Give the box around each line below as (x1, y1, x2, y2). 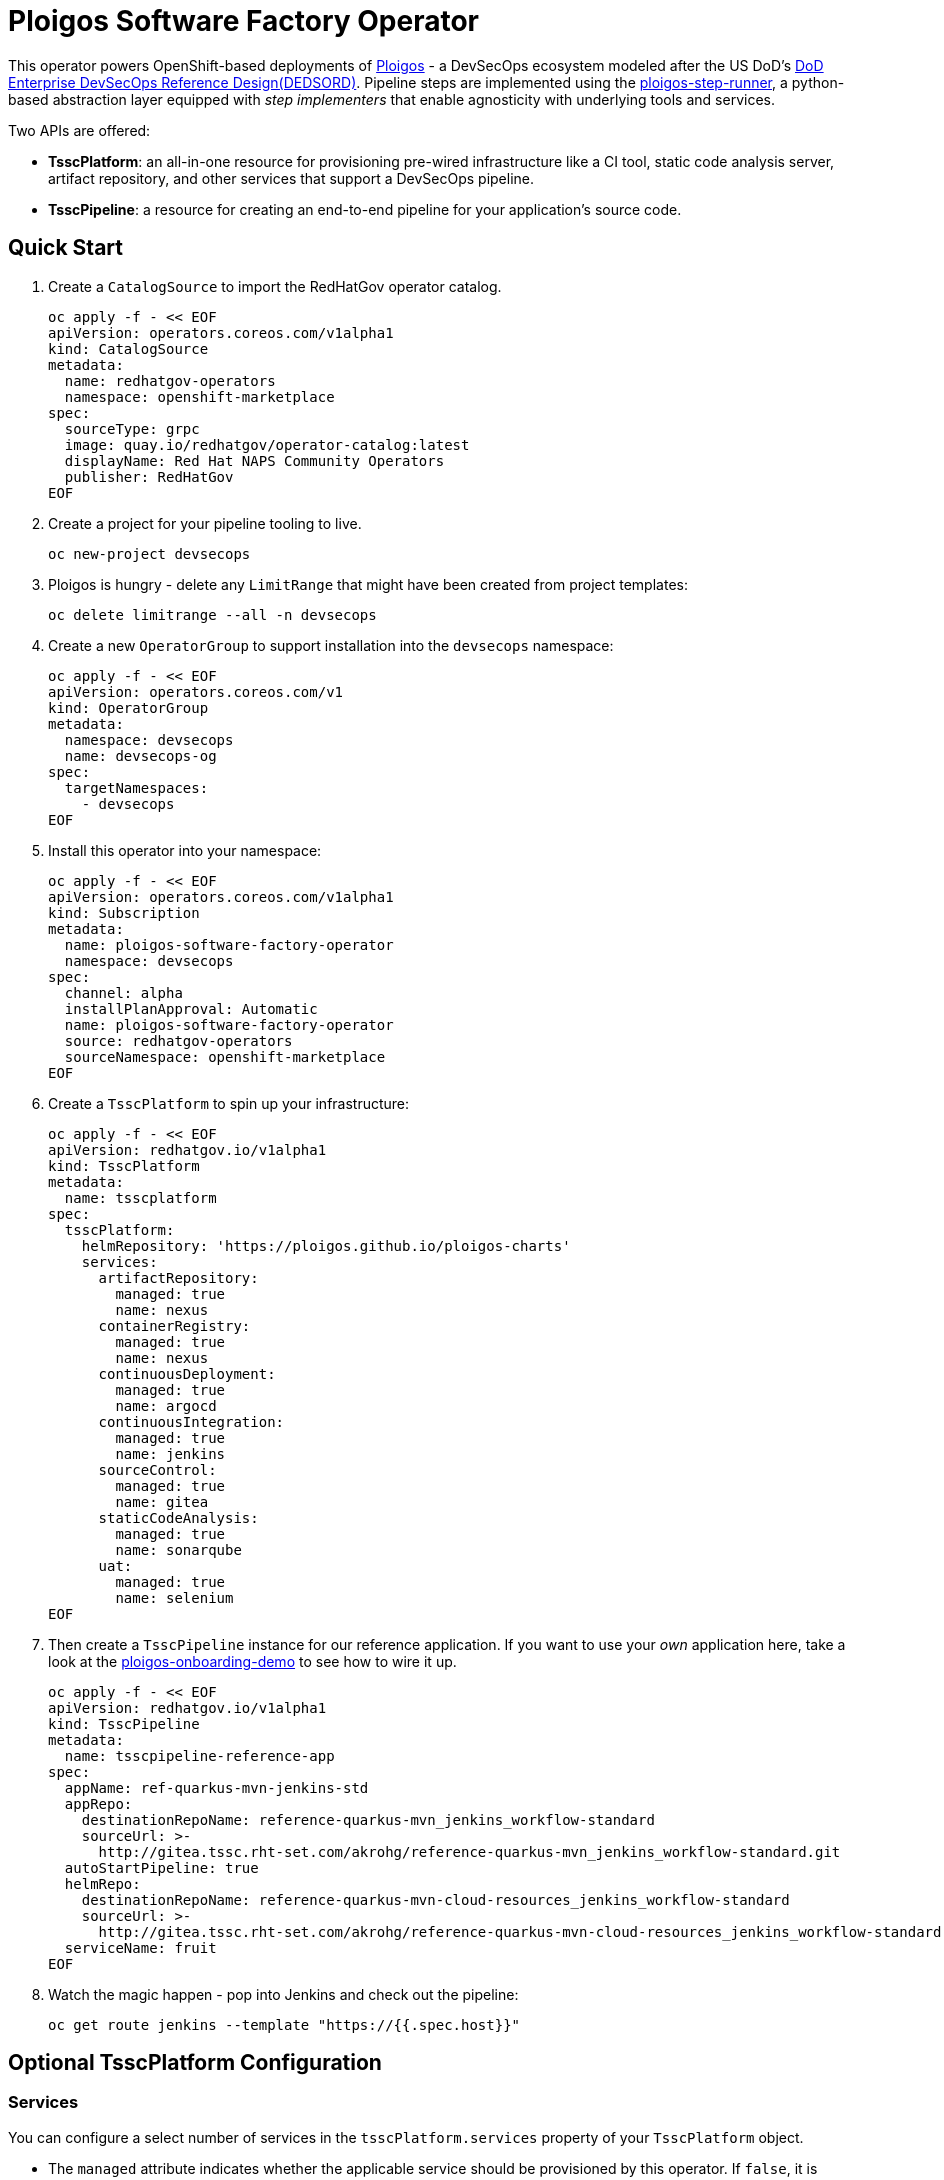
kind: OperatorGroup (48, 699, 209, 716)
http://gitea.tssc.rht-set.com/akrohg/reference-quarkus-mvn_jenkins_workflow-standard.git (98, 1843, 841, 1860)
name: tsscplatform (64, 1189, 217, 1206)
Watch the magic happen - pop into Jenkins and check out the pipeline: (48, 1985, 519, 2003)
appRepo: (64, 1795, 133, 1812)
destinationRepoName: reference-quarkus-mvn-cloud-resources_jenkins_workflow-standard (81, 1891, 790, 1908)
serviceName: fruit (64, 1939, 217, 1956)
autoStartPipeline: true (64, 1859, 259, 1876)
